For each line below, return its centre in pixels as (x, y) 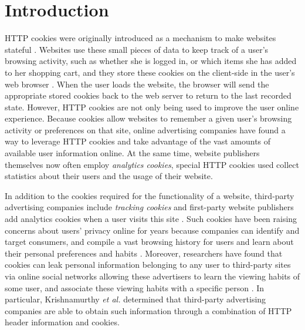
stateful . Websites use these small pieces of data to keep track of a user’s (137, 49)
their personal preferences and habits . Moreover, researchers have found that (144, 253)
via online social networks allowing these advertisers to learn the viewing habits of (152, 276)
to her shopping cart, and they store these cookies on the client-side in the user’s (150, 72)
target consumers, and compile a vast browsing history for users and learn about (149, 242)
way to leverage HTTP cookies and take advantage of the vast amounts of (138, 141)
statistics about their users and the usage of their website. (109, 176)
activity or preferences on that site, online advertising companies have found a (145, 129)
